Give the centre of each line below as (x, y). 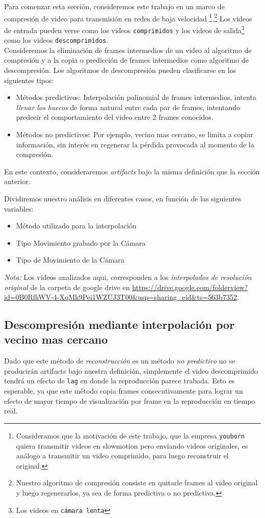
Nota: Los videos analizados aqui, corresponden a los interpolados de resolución (128, 277)
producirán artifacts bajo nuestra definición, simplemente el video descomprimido (131, 370)
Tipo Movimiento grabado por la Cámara (81, 242)
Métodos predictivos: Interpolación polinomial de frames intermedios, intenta (136, 97)
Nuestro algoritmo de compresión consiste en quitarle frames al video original (137, 483)
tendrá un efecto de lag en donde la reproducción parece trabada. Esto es (120, 381)
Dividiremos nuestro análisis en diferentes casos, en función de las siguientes (123, 198)
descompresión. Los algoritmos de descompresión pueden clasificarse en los (120, 70)
